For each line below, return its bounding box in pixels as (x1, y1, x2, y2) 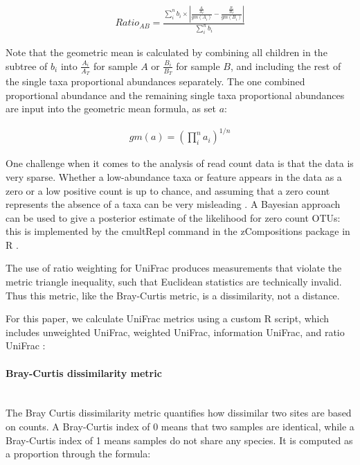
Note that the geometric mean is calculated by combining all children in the (6, 45, 327, 60)
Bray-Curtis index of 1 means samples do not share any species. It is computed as (6, 432, 353, 447)
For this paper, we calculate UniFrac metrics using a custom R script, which (6, 311, 330, 326)
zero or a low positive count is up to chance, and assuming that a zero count (6, 183, 330, 198)
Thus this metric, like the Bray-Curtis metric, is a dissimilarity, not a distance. (6, 288, 340, 302)
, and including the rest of (231, 58, 341, 73)
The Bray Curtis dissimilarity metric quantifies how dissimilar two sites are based (6, 405, 352, 420)
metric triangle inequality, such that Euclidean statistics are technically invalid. (6, 274, 342, 289)
